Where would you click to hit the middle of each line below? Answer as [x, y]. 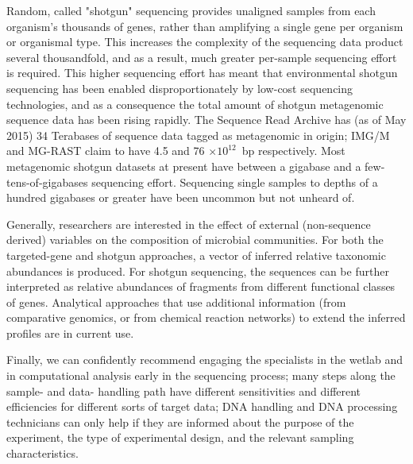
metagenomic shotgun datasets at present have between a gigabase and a [184, 166]
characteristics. [42, 453]
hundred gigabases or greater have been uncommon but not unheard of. [181, 197]
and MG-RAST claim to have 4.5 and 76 [106, 151]
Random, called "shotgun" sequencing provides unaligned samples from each [191, 10]
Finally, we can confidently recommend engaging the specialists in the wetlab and [205, 360]
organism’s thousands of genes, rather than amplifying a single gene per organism [205, 26]
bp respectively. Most [293, 151]
